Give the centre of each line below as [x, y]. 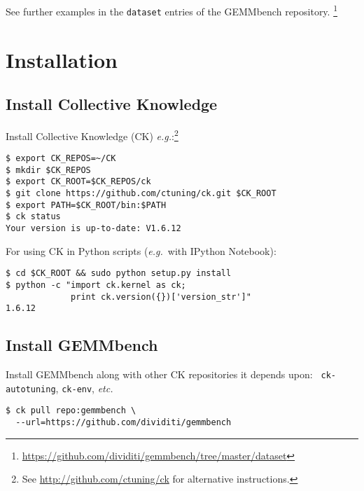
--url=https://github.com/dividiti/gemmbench [124, 423]
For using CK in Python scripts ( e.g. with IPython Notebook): [141, 250]
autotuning [31, 389]
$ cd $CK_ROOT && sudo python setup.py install [119, 274]
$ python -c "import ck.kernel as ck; [96, 285]
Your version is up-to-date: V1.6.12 [93, 229]
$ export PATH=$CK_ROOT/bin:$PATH [86, 205]
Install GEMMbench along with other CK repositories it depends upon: [159, 374]
